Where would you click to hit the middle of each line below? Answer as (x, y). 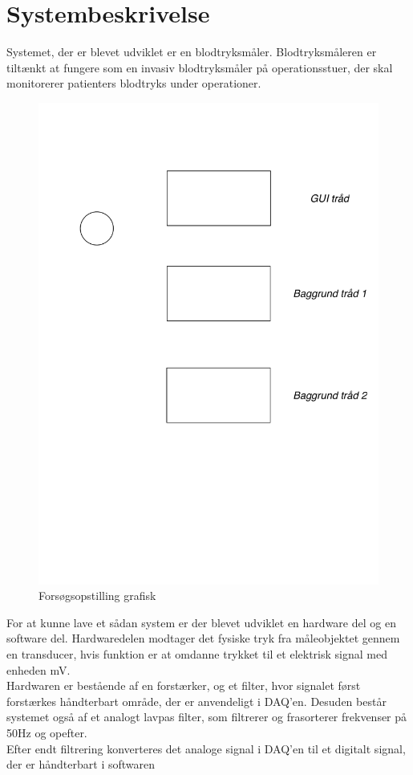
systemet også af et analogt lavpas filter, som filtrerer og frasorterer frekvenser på (207, 717)
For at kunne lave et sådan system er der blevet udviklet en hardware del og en (201, 622)
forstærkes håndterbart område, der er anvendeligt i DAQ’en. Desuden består (196, 701)
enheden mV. (38, 669)
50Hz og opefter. (47, 732)
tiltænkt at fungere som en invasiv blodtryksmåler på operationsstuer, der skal (200, 67)
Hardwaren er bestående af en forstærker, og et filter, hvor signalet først (184, 685)
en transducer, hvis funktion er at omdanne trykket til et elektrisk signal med (197, 653)
